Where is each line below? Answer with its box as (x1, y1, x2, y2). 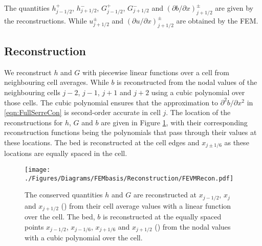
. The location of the (166, 107, 231, 118)
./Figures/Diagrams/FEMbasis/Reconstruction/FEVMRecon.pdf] (25, 174, 234, 182)
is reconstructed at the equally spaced (103, 211, 222, 222)
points (25, 221, 44, 232)
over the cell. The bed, (25, 211, 95, 222)
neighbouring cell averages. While (4, 77, 109, 87)
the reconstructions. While (4, 15, 87, 26)
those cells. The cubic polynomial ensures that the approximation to (4, 97, 219, 107)
